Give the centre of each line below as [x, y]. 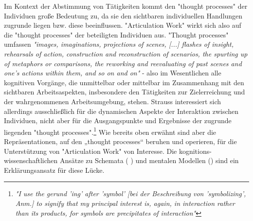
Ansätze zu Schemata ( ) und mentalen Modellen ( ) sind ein [149, 160]
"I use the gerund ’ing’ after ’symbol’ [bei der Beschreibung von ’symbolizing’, [131, 193]
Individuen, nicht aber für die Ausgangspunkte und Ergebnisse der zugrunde [118, 120]
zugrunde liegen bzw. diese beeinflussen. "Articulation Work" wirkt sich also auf [123, 25]
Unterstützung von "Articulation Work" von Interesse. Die [90, 151]
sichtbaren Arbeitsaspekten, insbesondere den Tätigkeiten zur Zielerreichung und [125, 92]
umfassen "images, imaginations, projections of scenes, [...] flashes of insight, [119, 44]
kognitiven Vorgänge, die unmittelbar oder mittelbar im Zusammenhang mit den [124, 82]
